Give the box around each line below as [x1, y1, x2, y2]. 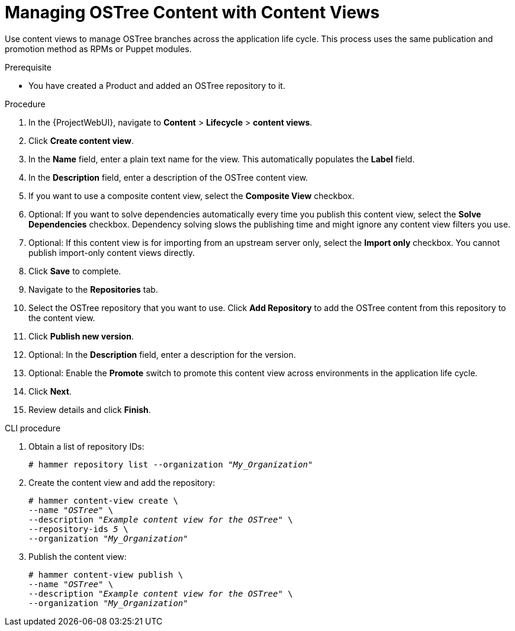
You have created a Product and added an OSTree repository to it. [28, 80, 285, 91]
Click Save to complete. [28, 265, 121, 276]
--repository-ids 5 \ [28, 524, 128, 534]
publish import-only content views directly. [28, 247, 195, 258]
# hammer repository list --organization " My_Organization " [28, 459, 313, 469]
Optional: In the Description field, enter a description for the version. [28, 349, 296, 360]
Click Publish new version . [28, 331, 134, 341]
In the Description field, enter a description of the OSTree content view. [28, 172, 308, 182]
